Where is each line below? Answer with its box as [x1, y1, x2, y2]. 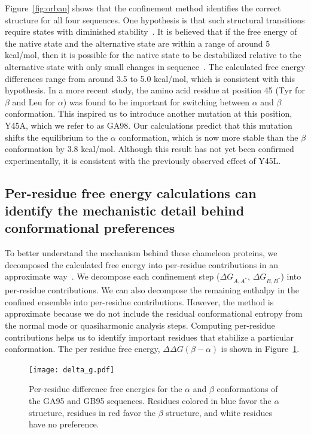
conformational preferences [5, 218, 175, 237]
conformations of [217, 383, 278, 395]
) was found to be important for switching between [63, 95, 250, 108]
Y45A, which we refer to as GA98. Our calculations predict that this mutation [5, 119, 292, 131]
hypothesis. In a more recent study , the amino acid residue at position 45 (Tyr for [5, 84, 305, 96]
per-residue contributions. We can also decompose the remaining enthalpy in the [5, 284, 300, 296]
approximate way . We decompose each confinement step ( [5, 270, 220, 283]
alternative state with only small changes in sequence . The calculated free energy [5, 60, 306, 72]
